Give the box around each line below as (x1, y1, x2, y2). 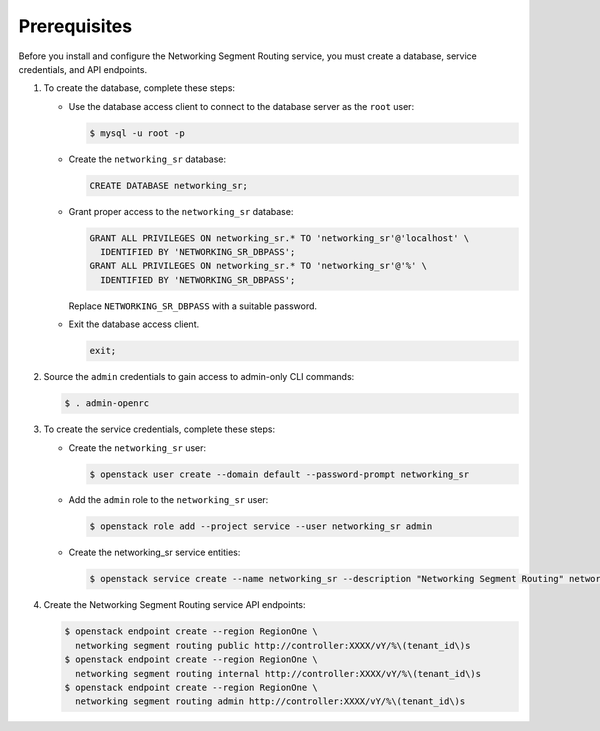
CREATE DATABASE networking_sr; (89, 180, 249, 191)
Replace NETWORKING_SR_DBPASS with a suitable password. (68, 300, 318, 312)
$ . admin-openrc (64, 398, 150, 409)
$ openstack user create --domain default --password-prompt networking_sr (89, 468, 470, 480)
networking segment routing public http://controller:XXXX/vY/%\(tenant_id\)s (75, 640, 471, 651)
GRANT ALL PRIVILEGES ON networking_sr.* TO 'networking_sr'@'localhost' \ (89, 232, 470, 244)
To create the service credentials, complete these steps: (43, 423, 275, 435)
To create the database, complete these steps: (43, 82, 235, 94)
